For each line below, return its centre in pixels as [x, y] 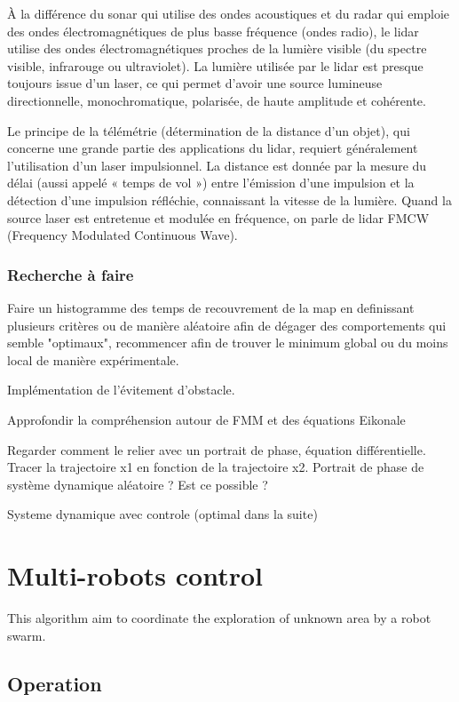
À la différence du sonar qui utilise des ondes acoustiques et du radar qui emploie [228, 13]
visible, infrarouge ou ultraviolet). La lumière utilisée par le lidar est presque [215, 65]
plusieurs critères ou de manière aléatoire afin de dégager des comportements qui [227, 325]
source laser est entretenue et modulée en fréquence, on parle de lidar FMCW [218, 217]
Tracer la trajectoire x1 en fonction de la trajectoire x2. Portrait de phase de [216, 467]
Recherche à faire [71, 274]
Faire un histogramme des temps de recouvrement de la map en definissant [211, 307]
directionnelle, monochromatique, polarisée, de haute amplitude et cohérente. [217, 100]
